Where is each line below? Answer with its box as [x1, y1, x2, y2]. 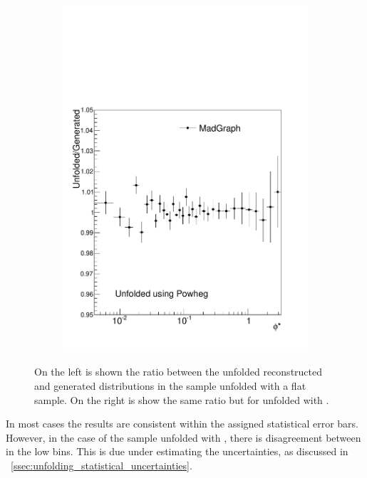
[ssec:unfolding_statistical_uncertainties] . [11, 457, 192, 472]
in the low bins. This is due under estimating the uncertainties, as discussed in [6, 444, 348, 459]
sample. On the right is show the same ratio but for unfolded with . [34, 392, 329, 407]
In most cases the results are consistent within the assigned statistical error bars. [6, 416, 358, 431]
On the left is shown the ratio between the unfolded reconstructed [34, 364, 323, 379]
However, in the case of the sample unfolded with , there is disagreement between [6, 430, 361, 445]
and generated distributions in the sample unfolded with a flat [34, 378, 306, 393]
